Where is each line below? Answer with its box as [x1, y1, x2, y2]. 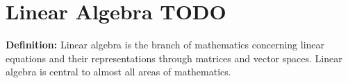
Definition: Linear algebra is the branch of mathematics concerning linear [6, 37, 325, 52]
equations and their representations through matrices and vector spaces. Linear [6, 50, 342, 65]
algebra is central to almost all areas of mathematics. [6, 64, 231, 79]
